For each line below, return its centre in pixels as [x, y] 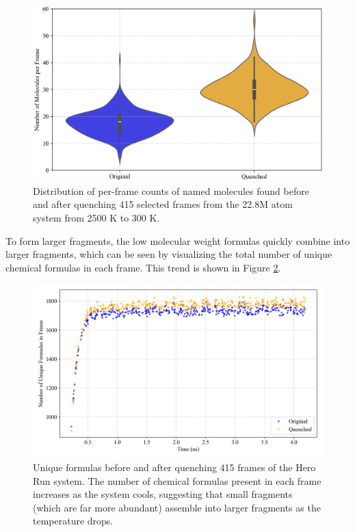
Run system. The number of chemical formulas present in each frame [177, 480]
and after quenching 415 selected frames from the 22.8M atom [163, 204]
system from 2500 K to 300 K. [96, 217]
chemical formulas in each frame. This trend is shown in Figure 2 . [143, 267]
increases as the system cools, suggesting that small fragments [163, 494]
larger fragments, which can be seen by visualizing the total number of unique [169, 254]
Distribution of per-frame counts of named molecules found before [171, 190]
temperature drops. [73, 521]
